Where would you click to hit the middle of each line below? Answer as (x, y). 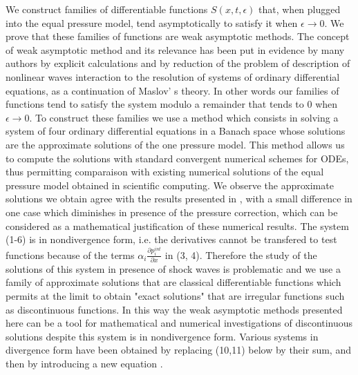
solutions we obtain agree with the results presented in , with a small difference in (179, 199)
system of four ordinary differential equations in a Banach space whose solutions (176, 131)
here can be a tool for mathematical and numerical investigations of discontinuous (179, 323)
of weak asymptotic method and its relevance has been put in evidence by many (175, 49)
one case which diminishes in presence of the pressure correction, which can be (172, 212)
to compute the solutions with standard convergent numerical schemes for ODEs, (177, 158)
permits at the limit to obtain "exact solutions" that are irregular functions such (175, 296)
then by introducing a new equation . (84, 364)
